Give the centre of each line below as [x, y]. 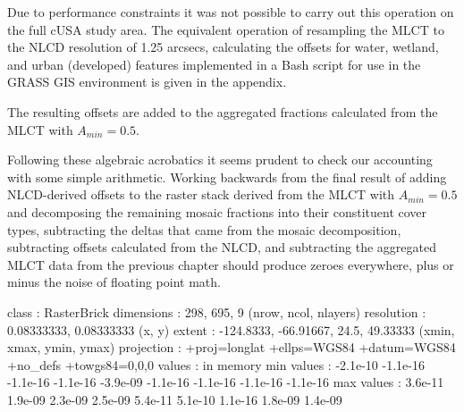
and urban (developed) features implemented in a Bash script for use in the [214, 64]
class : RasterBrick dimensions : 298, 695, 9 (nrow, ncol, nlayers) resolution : [217, 311]
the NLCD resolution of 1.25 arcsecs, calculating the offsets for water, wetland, [223, 47]
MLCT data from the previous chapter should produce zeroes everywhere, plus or [231, 264]
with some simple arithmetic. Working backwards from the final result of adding [227, 177]
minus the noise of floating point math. [114, 282]
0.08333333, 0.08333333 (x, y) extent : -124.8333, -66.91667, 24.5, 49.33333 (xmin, [231, 329]
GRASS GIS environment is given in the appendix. [147, 82]
